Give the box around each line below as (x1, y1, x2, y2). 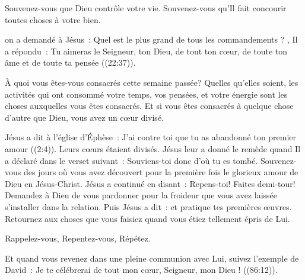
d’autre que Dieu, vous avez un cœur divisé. (5, 111, 164, 123)
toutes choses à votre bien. (5, 13, 101, 25)
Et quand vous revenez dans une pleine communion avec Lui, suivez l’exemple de (5, 252, 299, 264)
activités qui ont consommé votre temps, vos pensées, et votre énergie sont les (5, 88, 288, 100)
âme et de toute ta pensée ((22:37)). (5, 56, 136, 69)
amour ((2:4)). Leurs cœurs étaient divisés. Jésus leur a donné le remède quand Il (5, 142, 301, 155)
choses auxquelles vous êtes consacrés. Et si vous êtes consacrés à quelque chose (5, 99, 294, 112)
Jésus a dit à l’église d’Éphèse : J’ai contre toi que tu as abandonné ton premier (5, 131, 297, 143)
